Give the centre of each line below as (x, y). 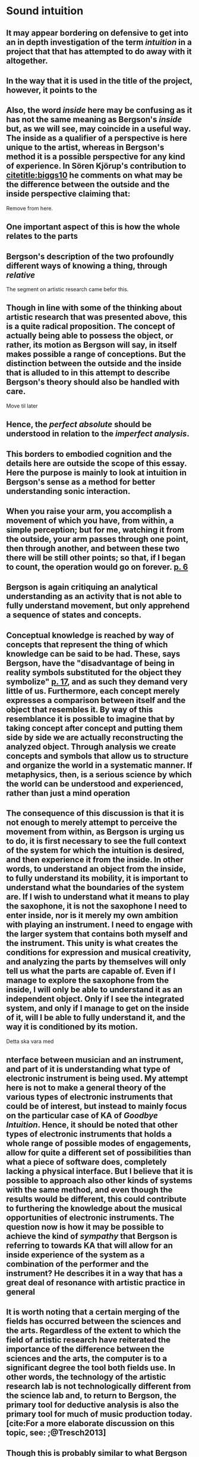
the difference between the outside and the (88, 185)
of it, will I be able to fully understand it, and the (96, 1018)
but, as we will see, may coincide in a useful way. (99, 129)
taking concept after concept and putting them (94, 728)
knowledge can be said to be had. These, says (93, 654)
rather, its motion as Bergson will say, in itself (91, 345)
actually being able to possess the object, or (90, 336)
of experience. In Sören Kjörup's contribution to (96, 166)
